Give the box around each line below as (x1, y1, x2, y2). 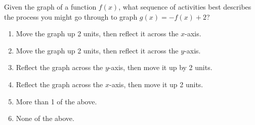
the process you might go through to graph (4, 11, 138, 22)
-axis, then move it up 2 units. (109, 79, 203, 89)
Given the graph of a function (4, 2, 97, 12)
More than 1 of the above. (16, 96, 97, 106)
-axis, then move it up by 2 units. (108, 62, 212, 73)
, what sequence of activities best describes (118, 2, 251, 12)
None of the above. (16, 113, 74, 123)
